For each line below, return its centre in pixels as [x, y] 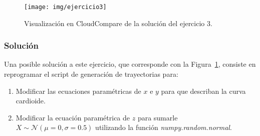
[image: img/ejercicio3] [65, 7]
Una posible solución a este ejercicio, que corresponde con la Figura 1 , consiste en [130, 64]
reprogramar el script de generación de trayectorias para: [91, 74]
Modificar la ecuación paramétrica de [73, 117]
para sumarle [158, 117]
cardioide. [31, 101]
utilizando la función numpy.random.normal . [164, 127]
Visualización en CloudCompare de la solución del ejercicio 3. [118, 23]
